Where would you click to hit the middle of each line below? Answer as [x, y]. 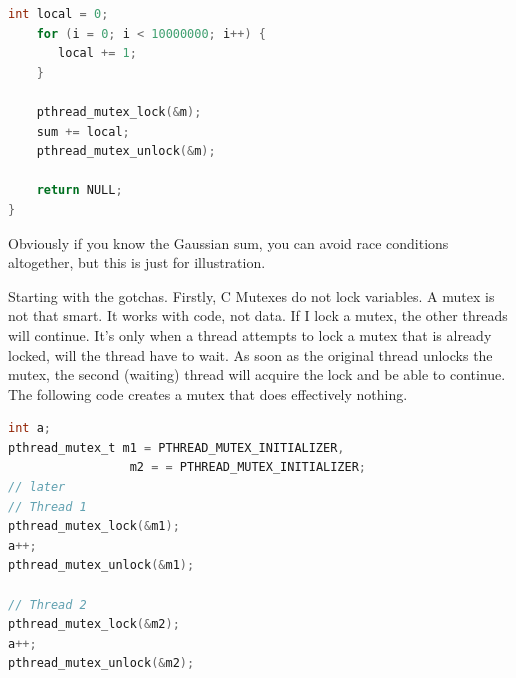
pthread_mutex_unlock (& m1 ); [101, 565]
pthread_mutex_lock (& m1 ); [94, 526]
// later [37, 487]
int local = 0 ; [58, 14]
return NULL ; [79, 190]
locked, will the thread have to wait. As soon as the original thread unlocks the [250, 354]
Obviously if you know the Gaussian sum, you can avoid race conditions [228, 242]
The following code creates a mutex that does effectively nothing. [208, 393]
